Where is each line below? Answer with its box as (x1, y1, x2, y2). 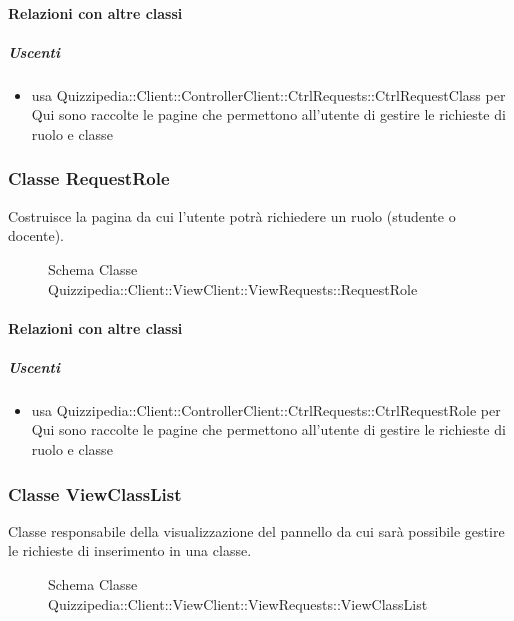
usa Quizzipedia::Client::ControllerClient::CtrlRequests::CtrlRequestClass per (31, 84, 506, 105)
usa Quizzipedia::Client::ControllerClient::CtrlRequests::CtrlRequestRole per (31, 399, 501, 420)
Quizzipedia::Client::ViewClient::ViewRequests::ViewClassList (48, 593, 428, 614)
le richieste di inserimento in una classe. (8, 540, 252, 561)
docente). (8, 225, 64, 246)
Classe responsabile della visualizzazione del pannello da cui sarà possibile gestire (8, 520, 505, 541)
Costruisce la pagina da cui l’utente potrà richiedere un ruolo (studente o (8, 205, 456, 226)
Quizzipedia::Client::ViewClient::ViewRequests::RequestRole (48, 278, 418, 299)
